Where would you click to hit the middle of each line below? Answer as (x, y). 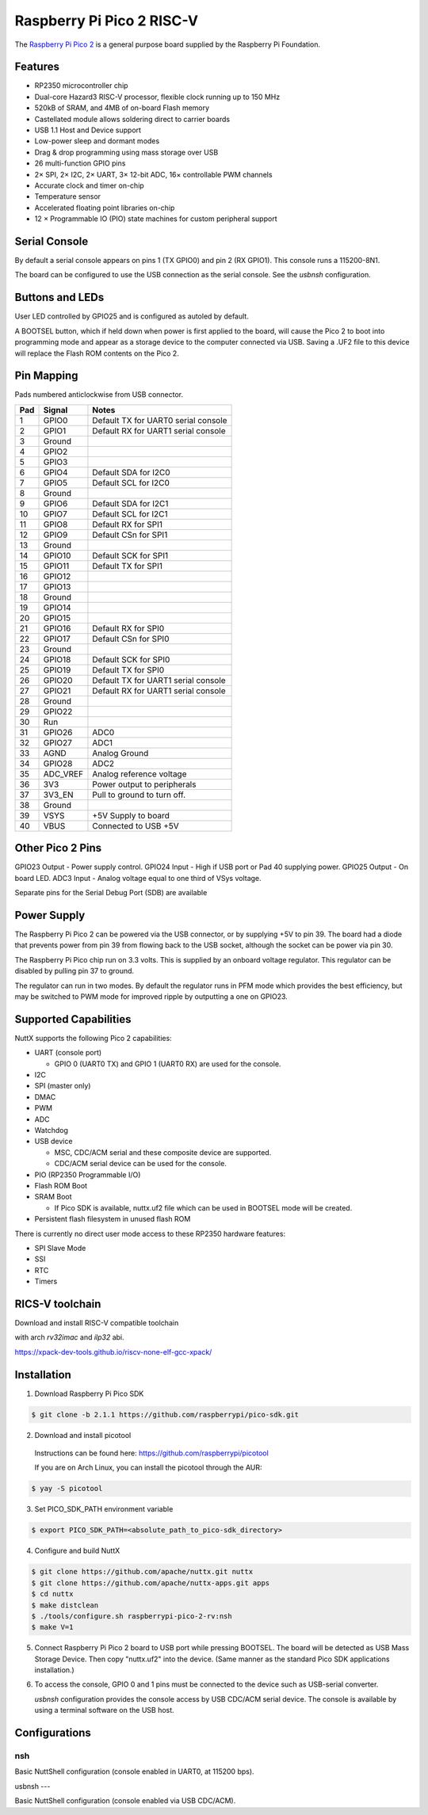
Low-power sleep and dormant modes (97, 141)
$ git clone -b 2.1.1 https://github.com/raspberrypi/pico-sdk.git (165, 1415)
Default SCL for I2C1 (130, 513)
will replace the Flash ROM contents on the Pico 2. (97, 353)
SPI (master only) (63, 1086)
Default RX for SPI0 (128, 628)
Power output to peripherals (144, 784)
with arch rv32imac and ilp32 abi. (69, 1337)
